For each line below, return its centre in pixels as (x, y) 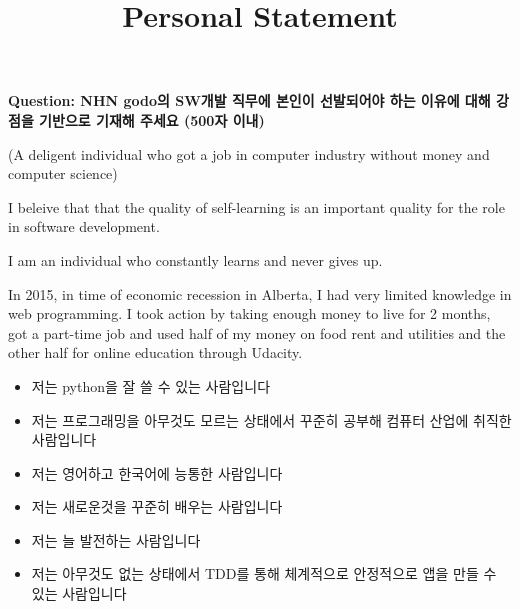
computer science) (63, 173)
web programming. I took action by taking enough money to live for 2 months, (249, 313)
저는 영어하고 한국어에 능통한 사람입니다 (157, 472)
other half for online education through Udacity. (155, 352)
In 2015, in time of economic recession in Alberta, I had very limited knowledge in (260, 293)
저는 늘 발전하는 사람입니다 (116, 539)
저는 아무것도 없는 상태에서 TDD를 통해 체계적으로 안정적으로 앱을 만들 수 (264, 573)
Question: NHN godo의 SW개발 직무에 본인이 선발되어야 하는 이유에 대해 (249, 100)
